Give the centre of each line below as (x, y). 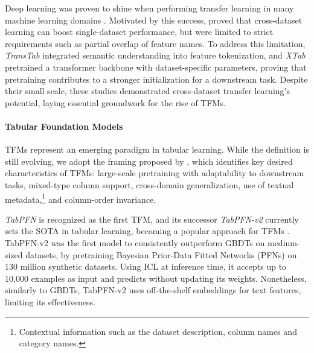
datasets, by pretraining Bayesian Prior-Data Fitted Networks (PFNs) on (161, 254)
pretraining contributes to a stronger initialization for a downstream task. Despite (156, 79)
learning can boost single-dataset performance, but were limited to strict (139, 32)
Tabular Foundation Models (64, 126)
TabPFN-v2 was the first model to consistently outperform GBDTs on (135, 242)
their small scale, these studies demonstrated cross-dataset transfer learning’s (147, 91)
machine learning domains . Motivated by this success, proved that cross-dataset (154, 20)
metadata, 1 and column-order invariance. (81, 198)
